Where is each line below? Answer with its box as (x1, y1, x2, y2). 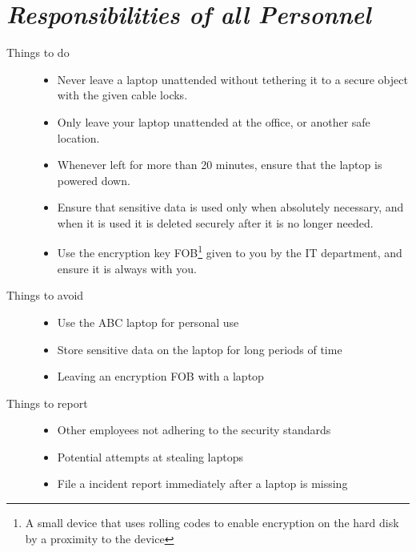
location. (57, 129, 100, 146)
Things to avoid (6, 287, 84, 304)
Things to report (6, 394, 88, 411)
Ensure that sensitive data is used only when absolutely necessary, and (57, 199, 404, 216)
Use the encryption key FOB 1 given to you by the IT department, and (57, 242, 402, 261)
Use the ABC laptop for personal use (57, 313, 239, 330)
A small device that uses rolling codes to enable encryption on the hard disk (25, 514, 399, 531)
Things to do (6, 44, 70, 61)
